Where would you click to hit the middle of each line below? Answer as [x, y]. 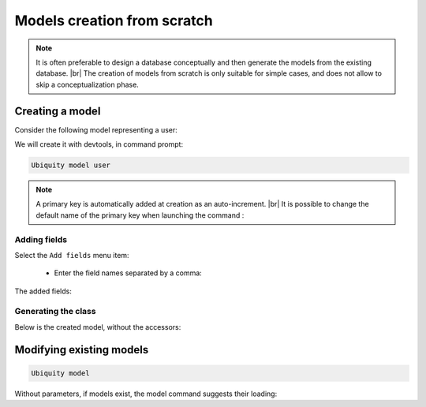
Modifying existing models [82, 350]
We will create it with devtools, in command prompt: [99, 144]
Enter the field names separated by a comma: [128, 273]
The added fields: [43, 291]
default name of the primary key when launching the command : [140, 215]
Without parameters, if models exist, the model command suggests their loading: [146, 394]
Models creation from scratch [114, 21]
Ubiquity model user [71, 165]
